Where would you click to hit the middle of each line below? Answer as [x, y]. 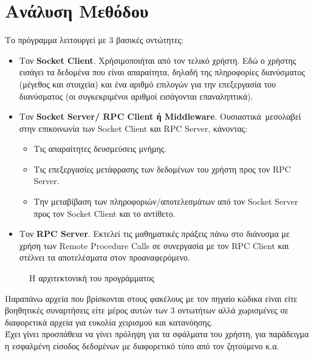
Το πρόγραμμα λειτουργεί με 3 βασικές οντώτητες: [94, 40]
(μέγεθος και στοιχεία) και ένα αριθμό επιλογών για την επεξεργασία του [148, 84]
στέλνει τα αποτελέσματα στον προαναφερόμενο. [104, 257]
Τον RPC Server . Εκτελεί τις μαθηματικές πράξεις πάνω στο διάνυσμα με [154, 234]
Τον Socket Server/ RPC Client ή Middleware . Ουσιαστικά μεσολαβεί [160, 116]
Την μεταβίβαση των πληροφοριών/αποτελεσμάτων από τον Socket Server [166, 201]
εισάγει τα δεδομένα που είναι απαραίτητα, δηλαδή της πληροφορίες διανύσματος [162, 72]
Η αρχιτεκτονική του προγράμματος [92, 278]
